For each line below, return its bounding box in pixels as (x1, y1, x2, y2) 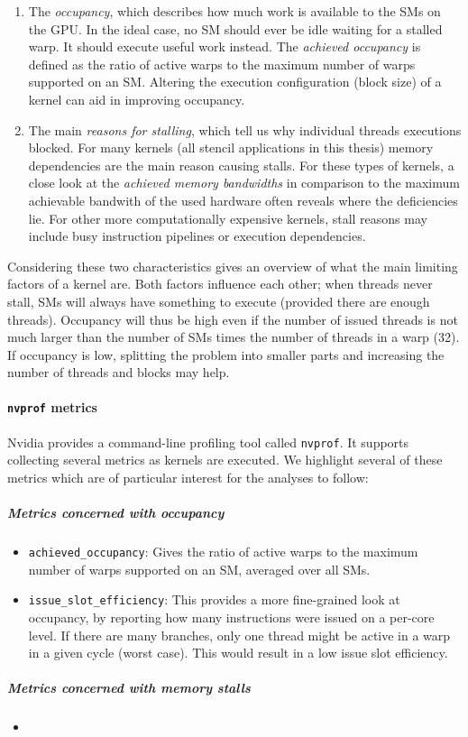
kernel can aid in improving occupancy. (28, 89, 245, 108)
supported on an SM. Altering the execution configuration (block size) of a (28, 72, 442, 91)
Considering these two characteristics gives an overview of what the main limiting (7, 256, 458, 275)
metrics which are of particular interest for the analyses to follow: (7, 467, 369, 486)
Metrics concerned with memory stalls (7, 678, 251, 697)
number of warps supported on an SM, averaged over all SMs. (28, 559, 371, 578)
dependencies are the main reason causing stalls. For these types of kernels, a (28, 155, 454, 174)
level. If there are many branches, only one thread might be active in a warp (28, 625, 451, 644)
